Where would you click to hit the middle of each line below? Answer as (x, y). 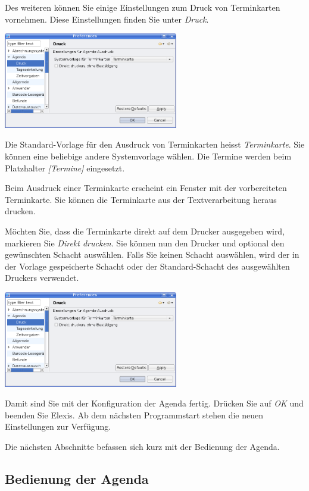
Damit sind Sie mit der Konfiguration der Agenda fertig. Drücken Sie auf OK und (154, 403)
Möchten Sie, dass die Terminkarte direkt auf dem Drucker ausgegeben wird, (145, 231)
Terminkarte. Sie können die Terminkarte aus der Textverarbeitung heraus (141, 199)
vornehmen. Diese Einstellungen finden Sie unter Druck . (107, 19)
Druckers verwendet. (42, 278)
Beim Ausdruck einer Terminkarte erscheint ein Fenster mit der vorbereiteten (146, 188)
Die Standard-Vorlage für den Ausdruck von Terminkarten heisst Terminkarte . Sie (155, 144)
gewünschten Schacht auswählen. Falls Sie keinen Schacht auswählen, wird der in (152, 254)
